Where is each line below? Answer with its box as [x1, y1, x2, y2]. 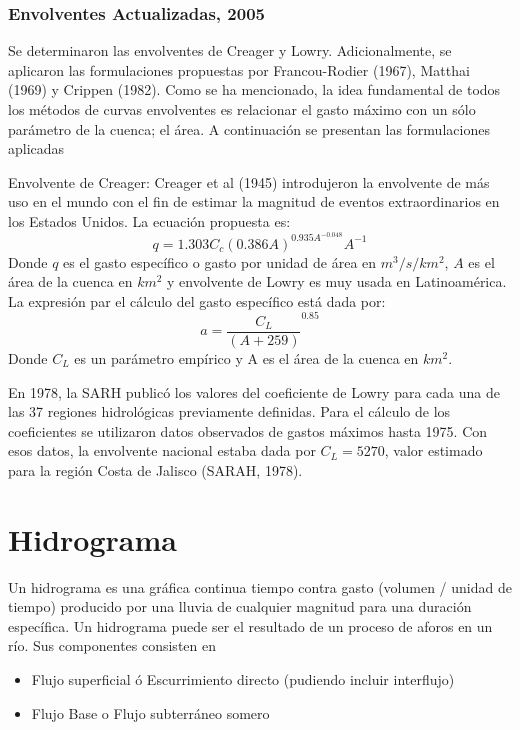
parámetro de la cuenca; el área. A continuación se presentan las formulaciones [8, 118, 490, 139]
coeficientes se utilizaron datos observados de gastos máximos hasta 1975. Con [8, 420, 488, 441]
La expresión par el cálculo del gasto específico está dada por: [8, 290, 386, 311]
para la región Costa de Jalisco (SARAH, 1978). [8, 459, 303, 480]
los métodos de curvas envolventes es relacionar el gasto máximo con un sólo [8, 99, 476, 119]
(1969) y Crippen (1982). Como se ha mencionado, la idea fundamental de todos [8, 79, 501, 100]
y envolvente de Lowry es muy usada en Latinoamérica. [167, 271, 507, 292]
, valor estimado [384, 440, 483, 461]
